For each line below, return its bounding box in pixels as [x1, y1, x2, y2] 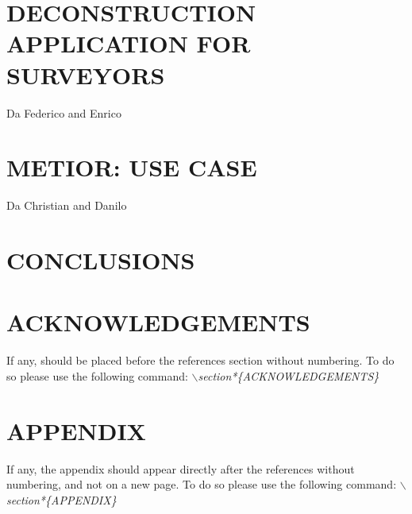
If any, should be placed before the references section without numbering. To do [6, 352, 395, 369]
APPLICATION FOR [6, 27, 251, 60]
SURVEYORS [6, 58, 165, 91]
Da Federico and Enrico [6, 104, 121, 121]
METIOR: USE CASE [6, 151, 257, 184]
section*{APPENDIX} [6, 491, 117, 508]
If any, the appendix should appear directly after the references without [6, 460, 355, 477]
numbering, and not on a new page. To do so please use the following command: [6, 476, 397, 493]
